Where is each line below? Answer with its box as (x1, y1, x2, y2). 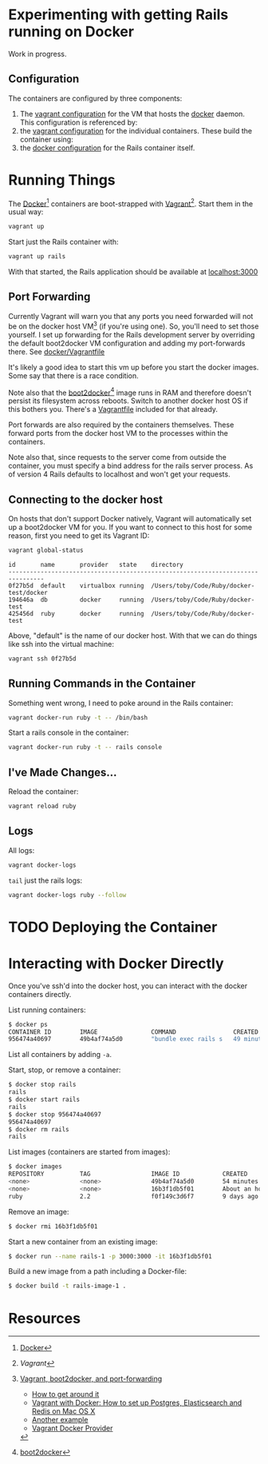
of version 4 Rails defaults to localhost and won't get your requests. (8, 469, 231, 479)
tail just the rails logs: (8, 876, 83, 885)
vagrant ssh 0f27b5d (8, 654, 77, 663)
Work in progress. (8, 49, 67, 58)
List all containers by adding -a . (8, 1050, 112, 1059)
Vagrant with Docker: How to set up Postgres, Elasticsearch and (31, 1398, 242, 1408)
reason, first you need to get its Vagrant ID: (8, 531, 150, 541)
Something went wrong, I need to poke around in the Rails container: (8, 698, 234, 708)
